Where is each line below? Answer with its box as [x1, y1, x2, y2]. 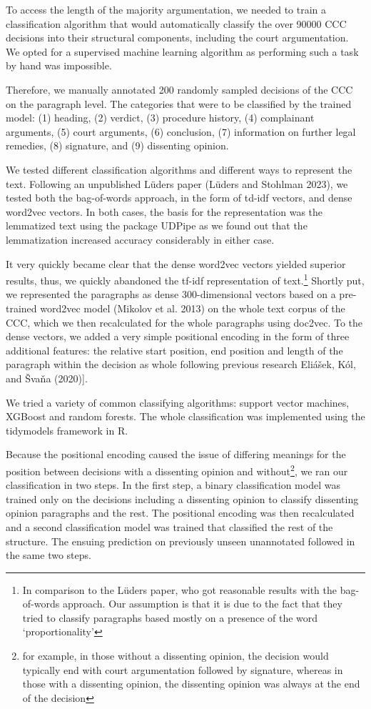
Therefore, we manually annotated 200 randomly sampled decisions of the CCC [6, 81, 353, 96]
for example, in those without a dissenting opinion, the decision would [22, 648, 329, 663]
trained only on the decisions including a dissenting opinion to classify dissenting [6, 491, 359, 506]
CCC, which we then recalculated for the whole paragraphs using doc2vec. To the [6, 314, 363, 329]
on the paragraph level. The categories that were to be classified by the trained [6, 96, 352, 111]
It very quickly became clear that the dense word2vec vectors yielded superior [6, 256, 346, 271]
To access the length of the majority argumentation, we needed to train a [6, 2, 327, 16]
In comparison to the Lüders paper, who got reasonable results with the [22, 582, 337, 597]
